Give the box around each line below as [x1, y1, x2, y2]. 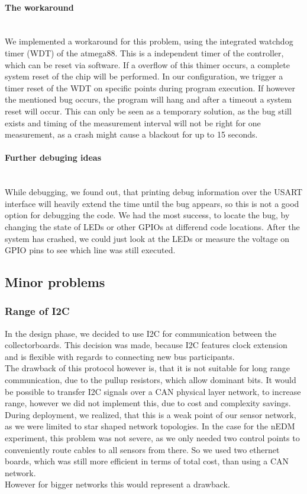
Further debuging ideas [5, 151, 102, 164]
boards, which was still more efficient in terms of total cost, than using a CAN [5, 455, 289, 467]
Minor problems [5, 273, 105, 291]
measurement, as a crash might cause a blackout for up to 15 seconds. [5, 128, 258, 141]
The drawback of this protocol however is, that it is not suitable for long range [5, 362, 290, 374]
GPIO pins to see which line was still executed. [5, 244, 176, 256]
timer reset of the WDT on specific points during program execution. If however [5, 81, 296, 94]
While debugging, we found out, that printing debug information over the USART [5, 186, 303, 198]
